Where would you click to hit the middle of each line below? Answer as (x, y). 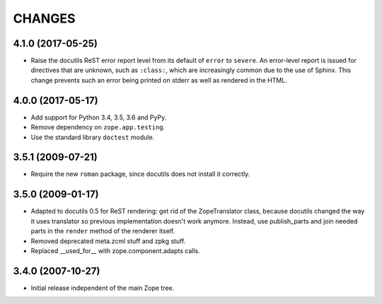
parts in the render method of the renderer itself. (103, 231)
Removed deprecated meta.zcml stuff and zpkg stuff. (108, 241)
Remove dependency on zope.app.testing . (98, 127)
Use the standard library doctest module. (93, 137)
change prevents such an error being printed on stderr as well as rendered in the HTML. (159, 80)
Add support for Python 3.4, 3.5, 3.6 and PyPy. (99, 117)
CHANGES (44, 18)
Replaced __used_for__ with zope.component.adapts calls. (116, 250)
